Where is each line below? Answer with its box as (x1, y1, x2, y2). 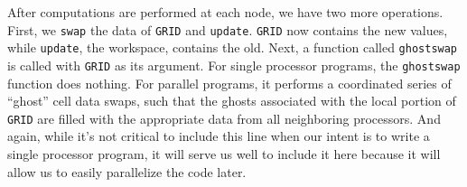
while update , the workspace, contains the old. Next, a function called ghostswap (7, 38, 458, 57)
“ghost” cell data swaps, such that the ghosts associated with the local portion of (7, 91, 456, 110)
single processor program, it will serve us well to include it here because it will (7, 145, 441, 163)
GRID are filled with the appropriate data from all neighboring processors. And (7, 108, 441, 127)
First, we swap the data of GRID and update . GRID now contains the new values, (7, 20, 448, 39)
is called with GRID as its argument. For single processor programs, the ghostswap (7, 55, 461, 74)
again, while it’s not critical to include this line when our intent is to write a (7, 126, 430, 145)
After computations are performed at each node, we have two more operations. (7, 3, 444, 21)
